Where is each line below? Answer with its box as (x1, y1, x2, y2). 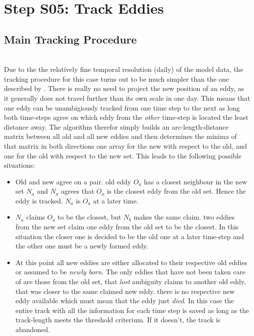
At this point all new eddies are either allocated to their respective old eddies (15, 257, 248, 267)
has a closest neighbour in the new (143, 176, 247, 186)
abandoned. (15, 324, 50, 335)
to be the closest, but (57, 212, 121, 222)
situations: (4, 160, 35, 170)
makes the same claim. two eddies (134, 212, 235, 222)
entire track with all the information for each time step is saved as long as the (15, 305, 249, 315)
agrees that (61, 186, 94, 196)
